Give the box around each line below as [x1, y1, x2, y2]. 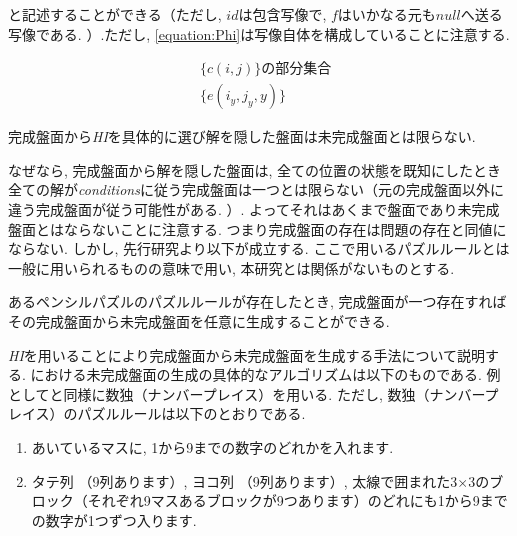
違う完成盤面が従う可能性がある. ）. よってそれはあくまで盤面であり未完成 [8, 199, 500, 220]
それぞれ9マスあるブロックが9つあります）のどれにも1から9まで [87, 490, 508, 511]
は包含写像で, [238, 4, 327, 24]
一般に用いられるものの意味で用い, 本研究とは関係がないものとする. [8, 257, 455, 278]
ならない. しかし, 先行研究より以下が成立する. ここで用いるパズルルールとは [8, 238, 510, 259]
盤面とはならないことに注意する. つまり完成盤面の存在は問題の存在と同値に [8, 218, 507, 239]
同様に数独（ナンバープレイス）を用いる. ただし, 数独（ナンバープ [63, 383, 499, 404]
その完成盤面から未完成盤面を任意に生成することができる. [8, 311, 390, 331]
